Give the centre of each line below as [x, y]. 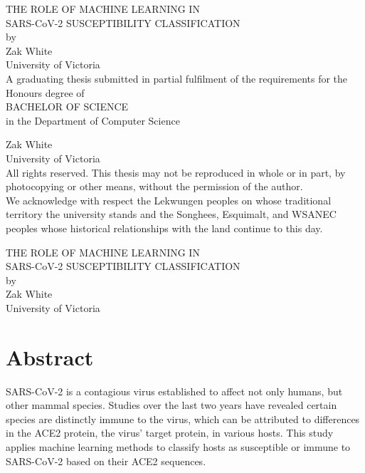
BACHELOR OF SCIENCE [67, 106]
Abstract [50, 357]
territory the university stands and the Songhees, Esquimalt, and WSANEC [171, 214]
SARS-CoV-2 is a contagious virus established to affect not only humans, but [174, 391]
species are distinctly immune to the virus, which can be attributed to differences [183, 419]
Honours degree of [45, 92]
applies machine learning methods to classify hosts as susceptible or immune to [178, 446]
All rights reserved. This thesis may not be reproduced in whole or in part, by [176, 172]
